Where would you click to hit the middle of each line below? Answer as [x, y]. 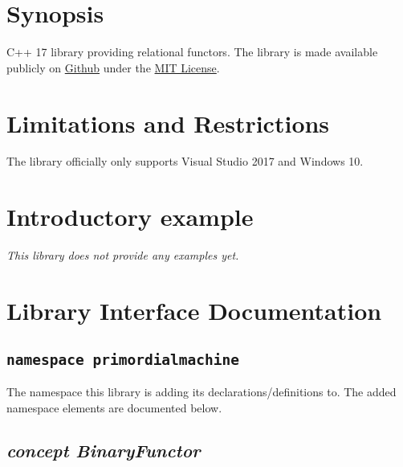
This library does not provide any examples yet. [123, 255]
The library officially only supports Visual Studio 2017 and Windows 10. [185, 161]
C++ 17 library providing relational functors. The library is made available [192, 52]
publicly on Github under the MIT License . [113, 67]
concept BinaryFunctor [104, 451]
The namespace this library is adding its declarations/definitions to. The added [201, 391]
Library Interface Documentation [194, 310]
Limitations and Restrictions [168, 123]
